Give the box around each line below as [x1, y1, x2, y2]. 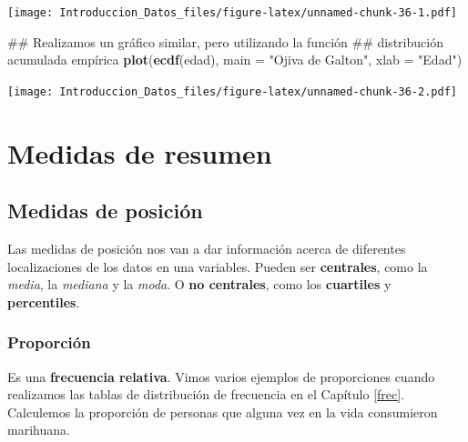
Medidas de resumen [7, 134, 272, 171]
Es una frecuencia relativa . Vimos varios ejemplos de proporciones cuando [7, 367, 435, 386]
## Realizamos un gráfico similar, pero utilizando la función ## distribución [7, 32, 443, 51]
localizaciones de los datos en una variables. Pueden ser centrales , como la [7, 256, 428, 276]
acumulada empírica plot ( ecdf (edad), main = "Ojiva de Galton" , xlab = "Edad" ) [7, 50, 463, 69]
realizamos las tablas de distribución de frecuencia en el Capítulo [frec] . [7, 385, 405, 404]
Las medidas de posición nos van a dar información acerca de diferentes [7, 239, 406, 258]
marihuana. [7, 420, 70, 439]
